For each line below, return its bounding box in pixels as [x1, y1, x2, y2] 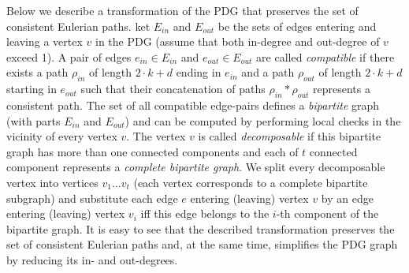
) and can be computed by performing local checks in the [125, 112, 401, 129]
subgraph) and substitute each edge [6, 189, 178, 206]
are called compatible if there [256, 48, 395, 65]
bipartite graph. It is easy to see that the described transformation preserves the [6, 220, 395, 237]
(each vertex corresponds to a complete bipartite [133, 174, 368, 190]
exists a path [6, 64, 69, 80]
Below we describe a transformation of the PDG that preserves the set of [6, 2, 359, 18]
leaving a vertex [6, 33, 83, 50]
